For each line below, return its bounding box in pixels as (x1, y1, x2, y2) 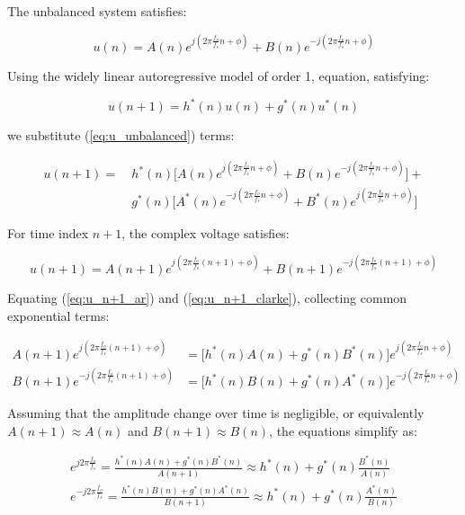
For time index (7, 223, 89, 242)
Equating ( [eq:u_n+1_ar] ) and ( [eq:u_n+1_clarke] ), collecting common (7, 288, 407, 306)
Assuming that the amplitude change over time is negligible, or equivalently (7, 404, 425, 422)
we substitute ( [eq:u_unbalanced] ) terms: (7, 126, 235, 145)
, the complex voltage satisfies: (121, 223, 290, 242)
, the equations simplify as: (269, 421, 417, 440)
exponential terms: (7, 306, 110, 324)
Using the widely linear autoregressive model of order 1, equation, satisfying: (7, 67, 430, 85)
